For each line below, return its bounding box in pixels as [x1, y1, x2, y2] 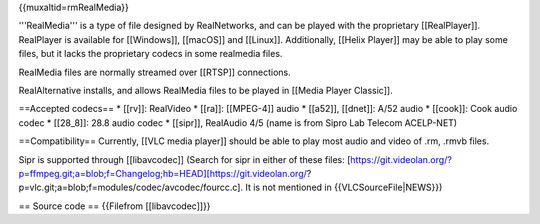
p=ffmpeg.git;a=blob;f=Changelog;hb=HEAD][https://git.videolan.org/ [18, 167, 307, 179]
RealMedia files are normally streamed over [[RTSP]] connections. [18, 66, 291, 78]
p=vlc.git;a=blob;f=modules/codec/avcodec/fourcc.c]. [18, 181, 244, 194]
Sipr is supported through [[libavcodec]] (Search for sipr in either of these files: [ [18, 153, 351, 165]
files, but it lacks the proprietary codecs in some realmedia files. [18, 48, 283, 60]
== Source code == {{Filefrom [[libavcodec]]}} [18, 200, 211, 212]
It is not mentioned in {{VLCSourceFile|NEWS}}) [245, 181, 443, 194]
